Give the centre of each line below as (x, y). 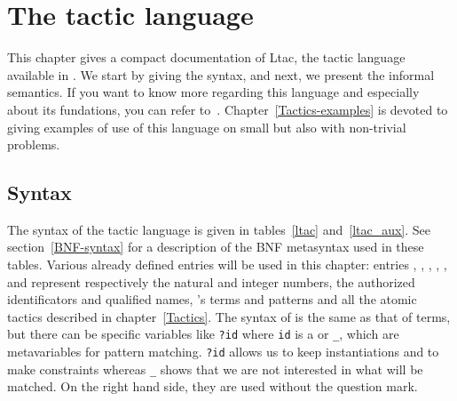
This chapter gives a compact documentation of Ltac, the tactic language (206, 57)
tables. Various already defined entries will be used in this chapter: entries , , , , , (227, 265)
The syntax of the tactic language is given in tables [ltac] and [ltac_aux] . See (219, 229)
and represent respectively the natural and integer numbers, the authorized (211, 281)
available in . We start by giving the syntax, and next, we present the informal (221, 74)
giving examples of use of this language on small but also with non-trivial (207, 127)
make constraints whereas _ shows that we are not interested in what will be (215, 369)
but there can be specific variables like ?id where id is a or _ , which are (203, 334)
